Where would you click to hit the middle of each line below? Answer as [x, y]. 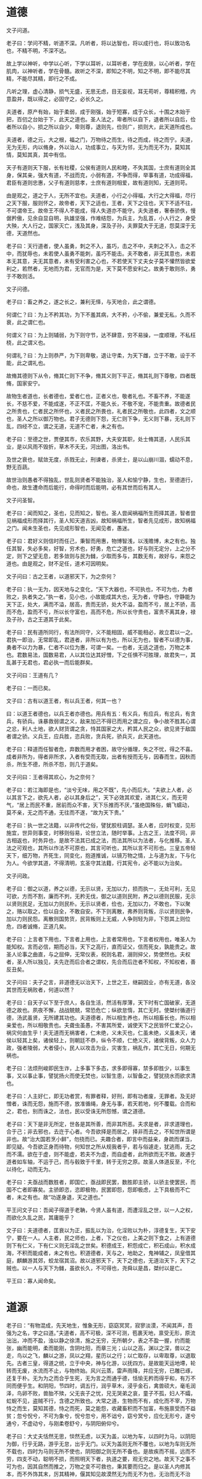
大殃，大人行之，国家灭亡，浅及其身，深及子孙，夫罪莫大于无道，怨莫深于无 [101, 225]
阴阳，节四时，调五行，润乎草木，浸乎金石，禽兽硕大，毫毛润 [119, 1385]
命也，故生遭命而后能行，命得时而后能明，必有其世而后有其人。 [85, 487]
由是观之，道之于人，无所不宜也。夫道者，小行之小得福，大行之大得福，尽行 [101, 195]
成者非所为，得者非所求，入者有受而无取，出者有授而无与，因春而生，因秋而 [101, 756]
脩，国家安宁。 [25, 383]
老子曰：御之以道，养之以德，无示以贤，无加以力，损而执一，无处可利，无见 [101, 888]
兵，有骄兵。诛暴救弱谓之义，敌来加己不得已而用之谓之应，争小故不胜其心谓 [101, 721]
